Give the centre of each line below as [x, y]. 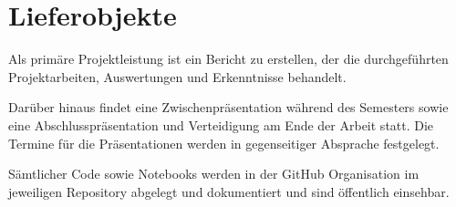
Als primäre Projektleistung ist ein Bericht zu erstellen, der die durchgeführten [228, 59]
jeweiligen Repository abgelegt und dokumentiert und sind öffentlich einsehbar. [229, 191]
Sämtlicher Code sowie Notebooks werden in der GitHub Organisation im [214, 174]
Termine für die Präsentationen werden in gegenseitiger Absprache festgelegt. [224, 143]
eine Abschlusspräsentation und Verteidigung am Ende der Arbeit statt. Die [221, 124]
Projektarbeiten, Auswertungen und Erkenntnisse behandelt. [177, 76]
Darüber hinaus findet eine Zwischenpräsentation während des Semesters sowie [228, 107]
